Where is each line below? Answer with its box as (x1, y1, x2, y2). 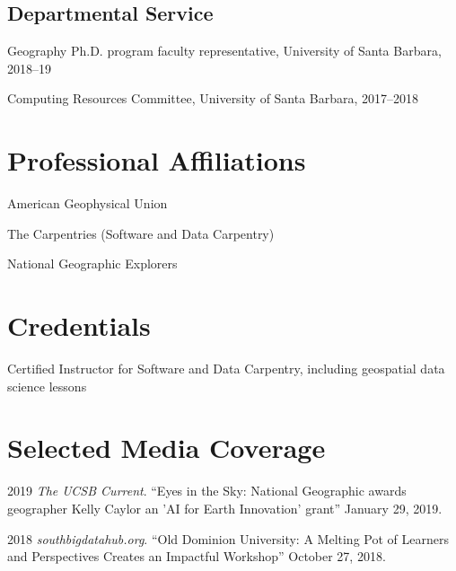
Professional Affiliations (7, 142, 306, 179)
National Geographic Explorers (7, 254, 178, 273)
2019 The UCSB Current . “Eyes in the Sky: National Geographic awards (7, 481, 407, 500)
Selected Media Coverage (7, 429, 326, 466)
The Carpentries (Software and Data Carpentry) (7, 224, 275, 242)
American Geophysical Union (7, 194, 168, 213)
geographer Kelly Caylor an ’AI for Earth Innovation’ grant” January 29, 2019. (7, 498, 443, 517)
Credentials (7, 307, 151, 344)
